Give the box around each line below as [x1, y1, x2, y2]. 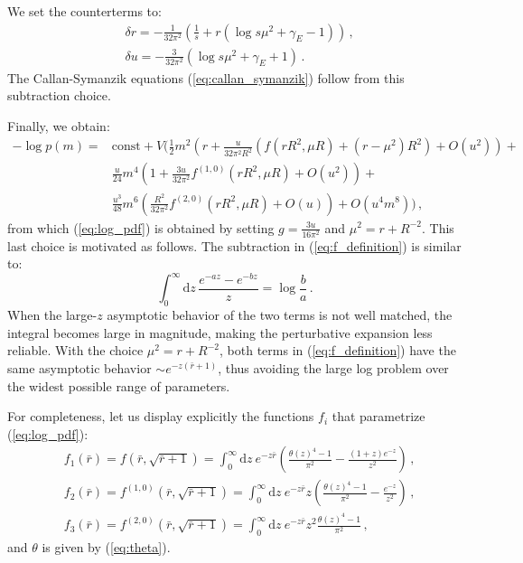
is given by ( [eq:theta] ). [42, 538, 171, 557]
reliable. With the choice [7, 341, 144, 360]
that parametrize [332, 407, 425, 426]
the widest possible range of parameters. [7, 376, 230, 395]
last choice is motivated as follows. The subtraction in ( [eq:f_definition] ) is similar [7, 236, 462, 255]
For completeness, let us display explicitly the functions [7, 407, 314, 426]
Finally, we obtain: [7, 116, 110, 135]
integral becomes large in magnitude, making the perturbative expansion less [7, 323, 433, 342]
